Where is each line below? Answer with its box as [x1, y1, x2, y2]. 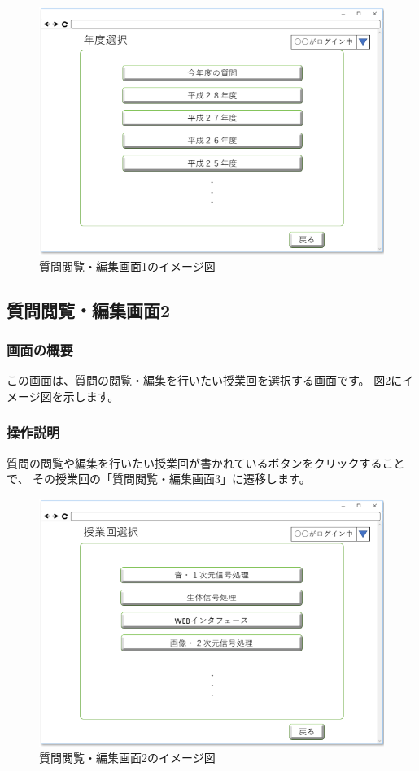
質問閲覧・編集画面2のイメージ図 [39, 749, 216, 766]
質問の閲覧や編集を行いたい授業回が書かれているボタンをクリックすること [7, 454, 405, 471]
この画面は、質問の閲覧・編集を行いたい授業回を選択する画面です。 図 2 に [7, 372, 403, 389]
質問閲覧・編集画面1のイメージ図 [39, 257, 216, 274]
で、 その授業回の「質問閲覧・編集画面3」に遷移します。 [7, 470, 311, 487]
